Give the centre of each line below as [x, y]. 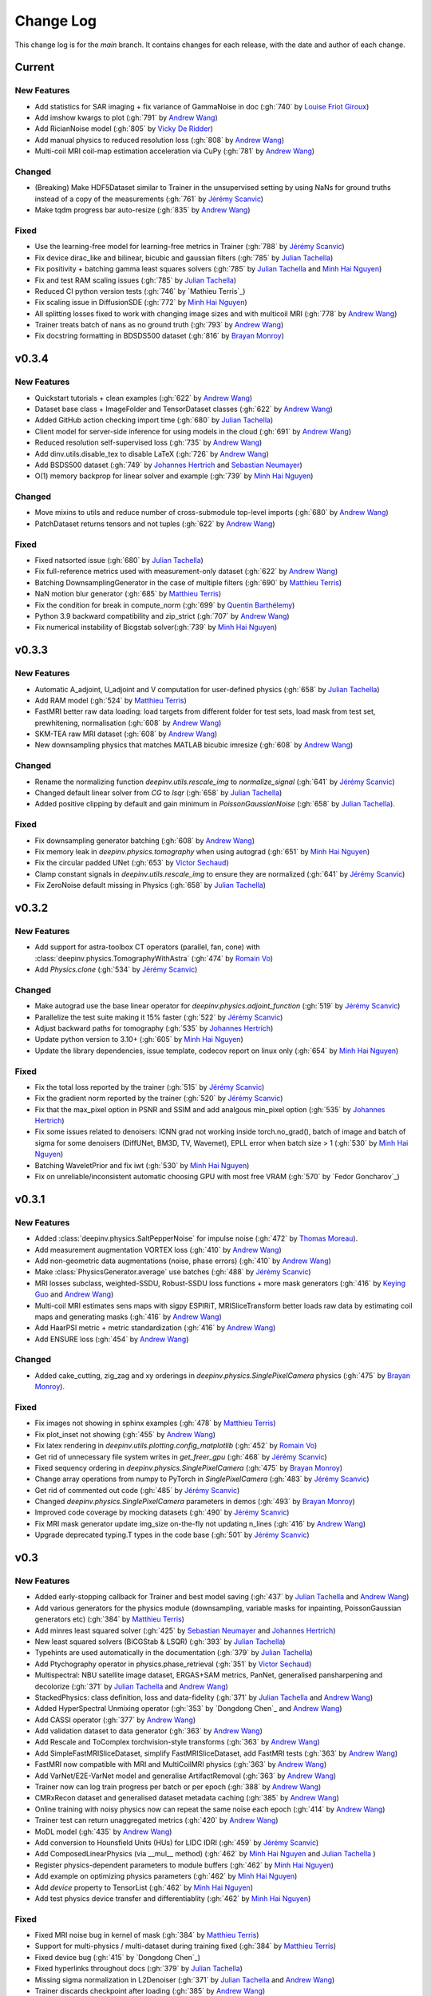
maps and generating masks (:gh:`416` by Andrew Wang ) [129, 1317]
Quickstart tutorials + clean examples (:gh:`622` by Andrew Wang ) [144, 398]
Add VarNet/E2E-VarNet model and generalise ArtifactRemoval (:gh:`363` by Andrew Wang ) [186, 1776]
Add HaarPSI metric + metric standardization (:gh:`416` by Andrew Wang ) [155, 1328]
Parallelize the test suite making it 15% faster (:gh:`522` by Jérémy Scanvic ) [159, 1017]
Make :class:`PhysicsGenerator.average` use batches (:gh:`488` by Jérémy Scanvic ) [173, 1272]
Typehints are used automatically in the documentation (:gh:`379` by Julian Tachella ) [174, 1653]
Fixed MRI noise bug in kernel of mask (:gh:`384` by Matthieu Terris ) [147, 1935]
